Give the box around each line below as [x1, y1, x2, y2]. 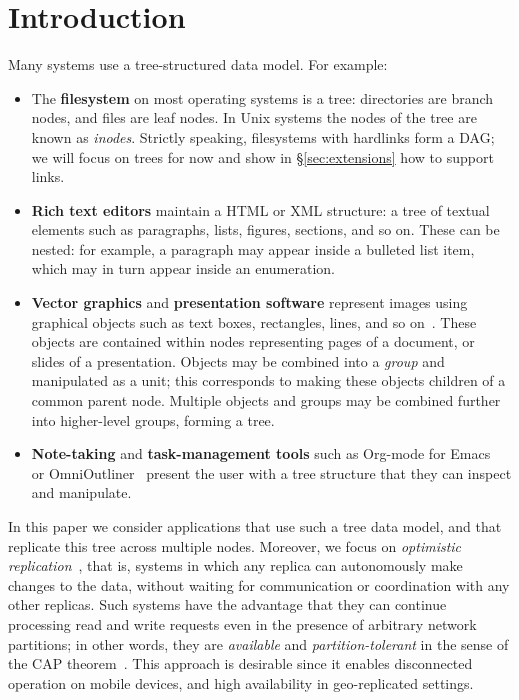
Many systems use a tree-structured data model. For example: [8, 54, 388, 75]
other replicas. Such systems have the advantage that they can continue [8, 594, 447, 615]
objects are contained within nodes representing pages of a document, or [31, 331, 475, 352]
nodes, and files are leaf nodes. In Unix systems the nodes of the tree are [31, 107, 477, 128]
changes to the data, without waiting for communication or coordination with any [8, 574, 510, 595]
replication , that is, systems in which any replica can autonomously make [8, 555, 463, 576]
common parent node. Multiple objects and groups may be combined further [31, 390, 501, 411]
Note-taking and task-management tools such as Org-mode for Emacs [31, 443, 491, 464]
